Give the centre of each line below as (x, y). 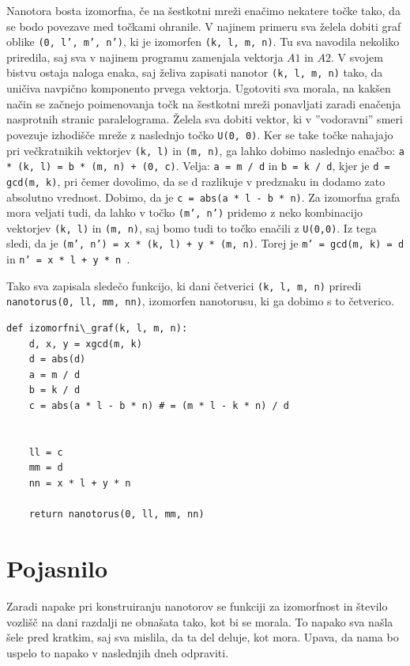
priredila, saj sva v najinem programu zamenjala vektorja (145, 57)
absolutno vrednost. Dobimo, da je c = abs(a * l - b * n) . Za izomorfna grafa (203, 197)
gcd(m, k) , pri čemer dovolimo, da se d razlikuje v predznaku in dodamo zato (196, 181)
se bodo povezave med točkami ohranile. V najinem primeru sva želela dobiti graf (204, 26)
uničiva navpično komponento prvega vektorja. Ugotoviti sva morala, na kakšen (199, 88)
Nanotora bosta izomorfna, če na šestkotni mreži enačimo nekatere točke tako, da (203, 10)
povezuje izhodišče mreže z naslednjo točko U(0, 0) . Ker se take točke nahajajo (200, 134)
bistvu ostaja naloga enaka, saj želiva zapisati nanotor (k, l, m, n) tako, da (195, 72)
